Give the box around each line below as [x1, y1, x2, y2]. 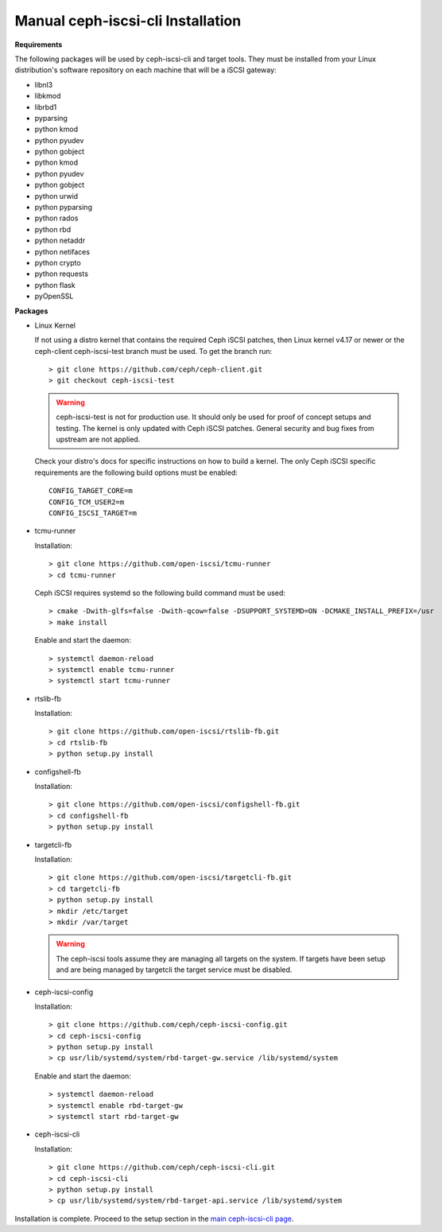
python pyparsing [34, 203, 93, 212]
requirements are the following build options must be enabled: [34, 468, 238, 477]
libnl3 [34, 80, 53, 89]
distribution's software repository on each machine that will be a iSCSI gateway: [14, 65, 277, 75]
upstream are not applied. [56, 434, 141, 445]
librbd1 [34, 102, 57, 111]
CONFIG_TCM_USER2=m [48, 497, 125, 507]
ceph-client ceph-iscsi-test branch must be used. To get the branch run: [34, 346, 273, 356]
